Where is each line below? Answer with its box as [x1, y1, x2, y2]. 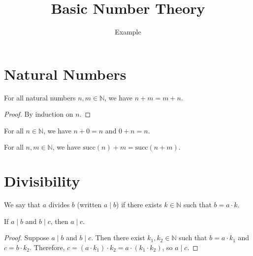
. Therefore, [30, 242, 65, 252]
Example [115, 27, 141, 37]
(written [77, 199, 102, 210]
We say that [4, 199, 40, 210]
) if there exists [116, 199, 162, 210]
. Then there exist [91, 232, 145, 243]
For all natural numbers [4, 92, 76, 102]
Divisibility [4, 171, 80, 191]
